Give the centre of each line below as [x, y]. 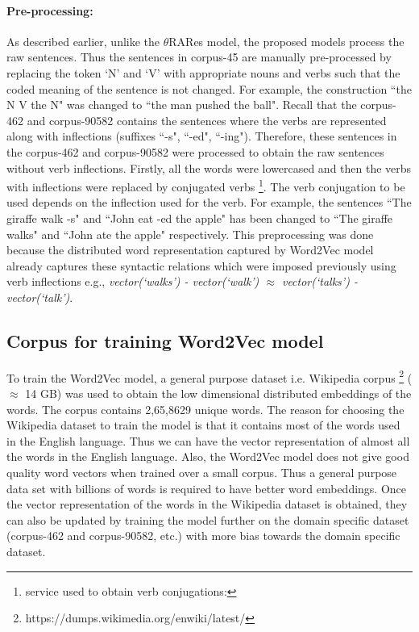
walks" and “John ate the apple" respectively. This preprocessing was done [190, 234]
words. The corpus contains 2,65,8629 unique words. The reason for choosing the [205, 409]
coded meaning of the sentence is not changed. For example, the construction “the [209, 88]
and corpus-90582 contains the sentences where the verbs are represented [207, 120]
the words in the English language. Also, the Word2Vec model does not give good [208, 456]
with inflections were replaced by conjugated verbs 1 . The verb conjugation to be [206, 185]
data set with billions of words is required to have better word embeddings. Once [207, 488]
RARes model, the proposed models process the [286, 41]
